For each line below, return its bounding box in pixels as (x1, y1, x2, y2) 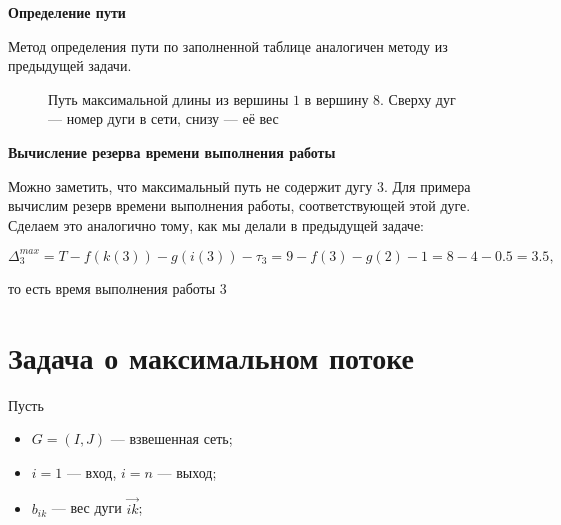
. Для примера (384, 175, 471, 196)
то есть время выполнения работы (8, 277, 216, 298)
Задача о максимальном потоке (8, 336, 414, 377)
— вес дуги (51, 497, 122, 518)
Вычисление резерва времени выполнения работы (8, 141, 336, 162)
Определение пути (8, 2, 126, 22)
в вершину (304, 88, 369, 109)
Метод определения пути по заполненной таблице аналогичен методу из (8, 35, 448, 56)
